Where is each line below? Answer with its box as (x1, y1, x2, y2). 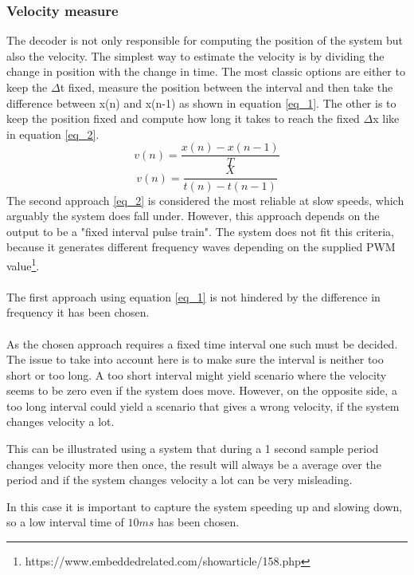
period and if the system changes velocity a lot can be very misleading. (6, 471, 353, 488)
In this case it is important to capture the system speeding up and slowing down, (6, 498, 403, 514)
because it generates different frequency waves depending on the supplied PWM (6, 238, 396, 255)
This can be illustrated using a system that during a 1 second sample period (6, 440, 379, 457)
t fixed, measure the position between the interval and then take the (60, 79, 393, 95)
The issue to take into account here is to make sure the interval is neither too (6, 351, 384, 368)
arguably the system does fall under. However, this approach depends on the (6, 207, 380, 224)
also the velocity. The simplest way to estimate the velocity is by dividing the (6, 47, 385, 64)
